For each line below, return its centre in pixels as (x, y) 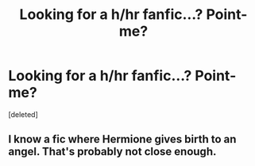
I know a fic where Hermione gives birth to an (122, 140)
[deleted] (23, 114)
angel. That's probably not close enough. (112, 152)
